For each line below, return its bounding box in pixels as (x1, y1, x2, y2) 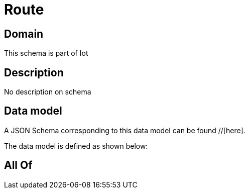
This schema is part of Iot (4, 49, 88, 58)
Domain (4, 27, 44, 40)
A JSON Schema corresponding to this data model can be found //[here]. (4, 126, 245, 135)
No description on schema (4, 87, 91, 96)
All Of (4, 159, 33, 172)
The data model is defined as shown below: (4, 141, 148, 150)
